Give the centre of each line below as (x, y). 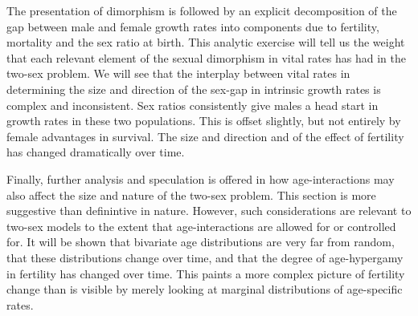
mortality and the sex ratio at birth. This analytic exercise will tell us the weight (206, 42)
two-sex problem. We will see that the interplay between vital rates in (178, 73)
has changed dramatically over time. (96, 152)
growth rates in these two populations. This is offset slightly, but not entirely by (204, 121)
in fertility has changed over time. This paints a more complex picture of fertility (206, 273)
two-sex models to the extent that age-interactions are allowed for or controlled (201, 226)
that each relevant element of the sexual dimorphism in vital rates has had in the (207, 57)
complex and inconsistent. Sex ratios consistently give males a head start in (193, 105)
